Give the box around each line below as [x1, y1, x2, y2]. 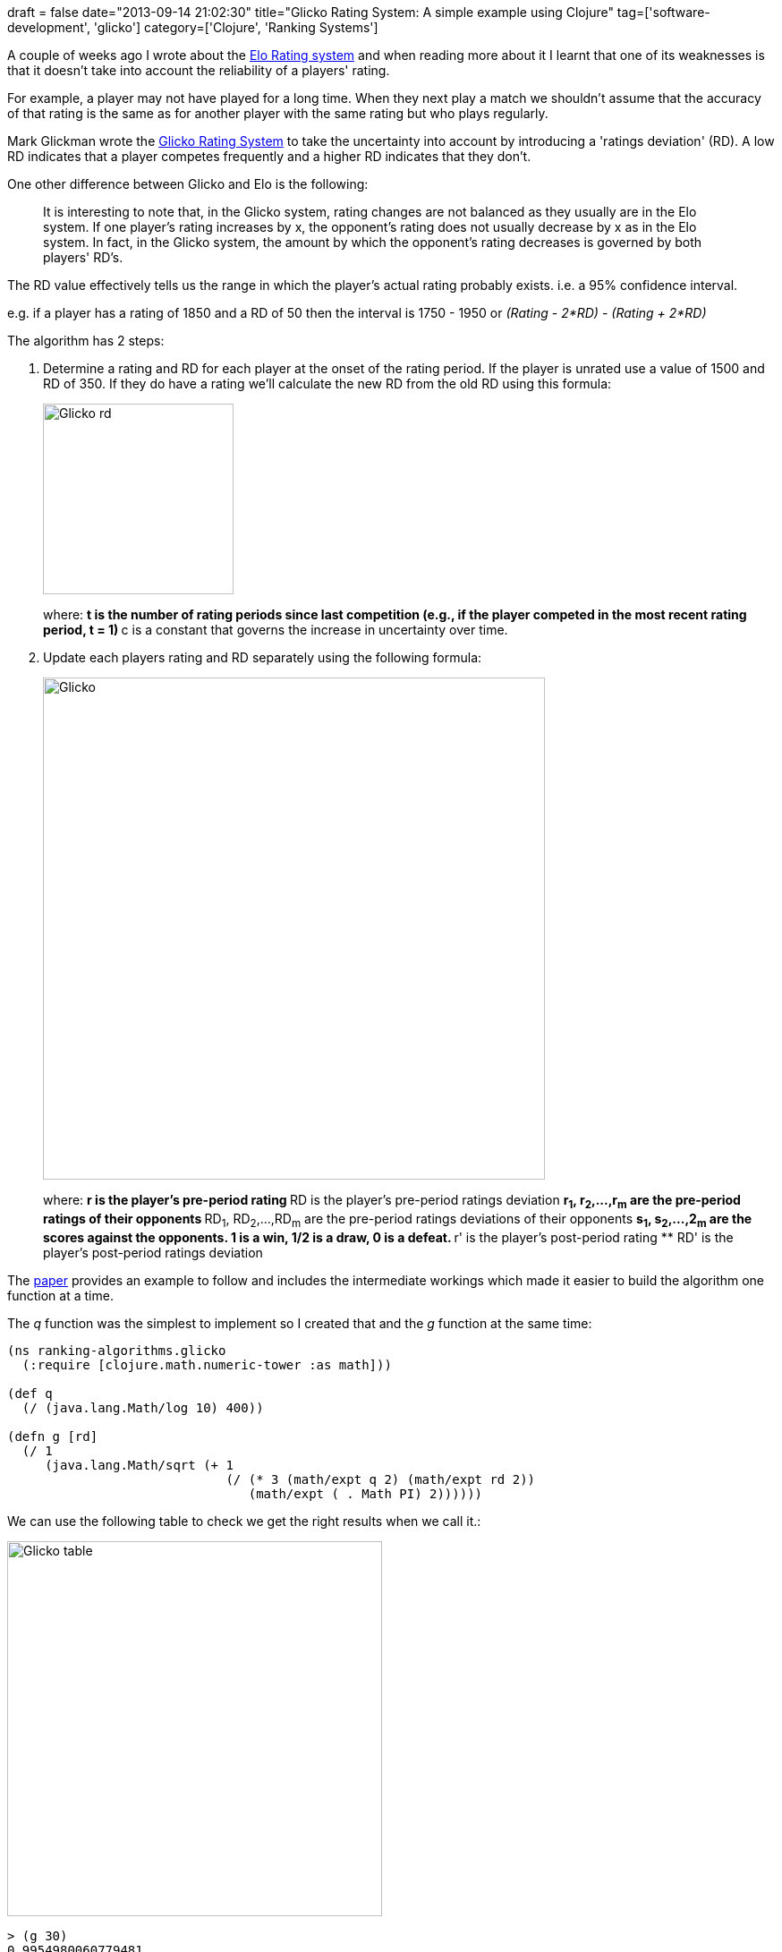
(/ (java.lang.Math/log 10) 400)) [21, 1400, 264, 1415]
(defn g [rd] [7, 1428, 98, 1444]
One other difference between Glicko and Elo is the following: [7, 176, 369, 192]
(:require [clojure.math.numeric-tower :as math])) [21, 1357, 392, 1372]
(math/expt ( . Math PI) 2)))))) [248, 1486, 483, 1501]
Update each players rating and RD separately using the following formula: [43, 650, 482, 665]
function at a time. [7, 1287, 114, 1303]
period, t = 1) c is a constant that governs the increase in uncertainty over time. [43, 622, 508, 637]
